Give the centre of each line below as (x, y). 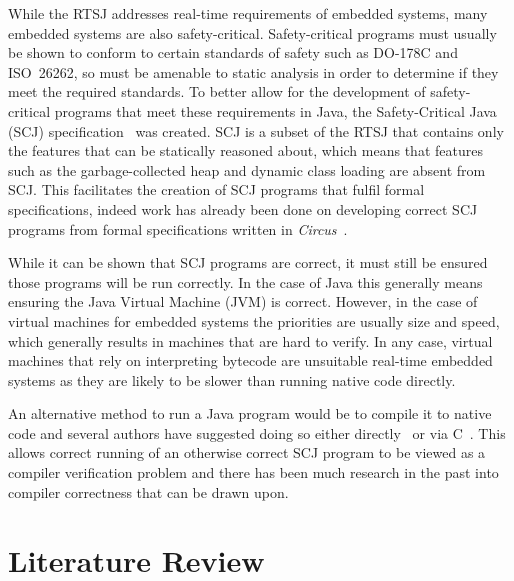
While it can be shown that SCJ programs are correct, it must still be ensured (248, 262)
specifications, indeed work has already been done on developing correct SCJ (243, 208)
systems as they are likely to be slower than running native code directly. (232, 379)
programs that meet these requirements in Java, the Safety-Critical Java (275, 110)
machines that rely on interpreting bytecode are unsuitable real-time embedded (250, 360)
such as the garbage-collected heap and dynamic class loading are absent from (247, 169)
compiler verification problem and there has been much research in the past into (253, 472)
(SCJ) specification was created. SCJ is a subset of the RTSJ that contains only (256, 130)
